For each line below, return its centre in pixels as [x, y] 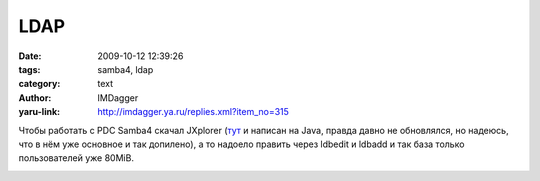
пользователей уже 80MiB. [76, 158]
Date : [30, 56]
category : [39, 84]
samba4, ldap [125, 69]
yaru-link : [39, 112]
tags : [29, 69]
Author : [35, 97]
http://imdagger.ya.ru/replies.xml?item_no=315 [193, 112]
